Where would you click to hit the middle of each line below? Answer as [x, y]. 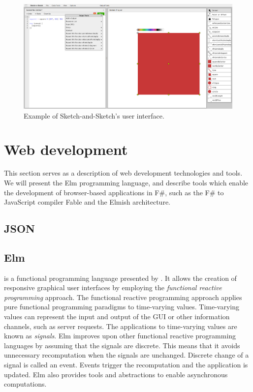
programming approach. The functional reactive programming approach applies [123, 297]
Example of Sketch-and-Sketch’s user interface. [94, 115]
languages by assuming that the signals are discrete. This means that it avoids [122, 345]
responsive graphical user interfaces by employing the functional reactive [113, 287]
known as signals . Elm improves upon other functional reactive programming [120, 336]
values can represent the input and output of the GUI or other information [117, 317]
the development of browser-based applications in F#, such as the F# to [114, 192]
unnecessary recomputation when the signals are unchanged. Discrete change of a [126, 355]
